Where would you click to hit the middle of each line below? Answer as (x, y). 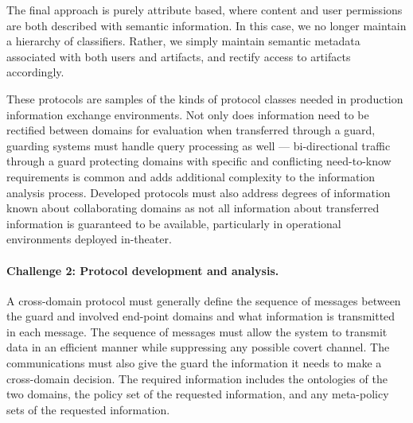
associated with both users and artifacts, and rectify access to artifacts (179, 56)
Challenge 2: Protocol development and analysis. (143, 270)
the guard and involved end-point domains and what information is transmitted (201, 316)
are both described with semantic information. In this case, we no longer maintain (206, 25)
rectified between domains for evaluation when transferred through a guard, (191, 130)
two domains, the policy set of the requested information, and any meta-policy (198, 394)
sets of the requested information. (88, 409)
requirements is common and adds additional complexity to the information (191, 176)
